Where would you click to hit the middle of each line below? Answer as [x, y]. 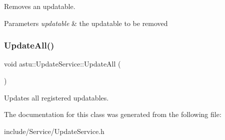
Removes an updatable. [40, 6]
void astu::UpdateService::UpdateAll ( [62, 64]
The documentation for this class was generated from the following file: [113, 114]
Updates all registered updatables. [56, 97]
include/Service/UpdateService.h [54, 131]
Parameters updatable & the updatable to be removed [86, 23]
